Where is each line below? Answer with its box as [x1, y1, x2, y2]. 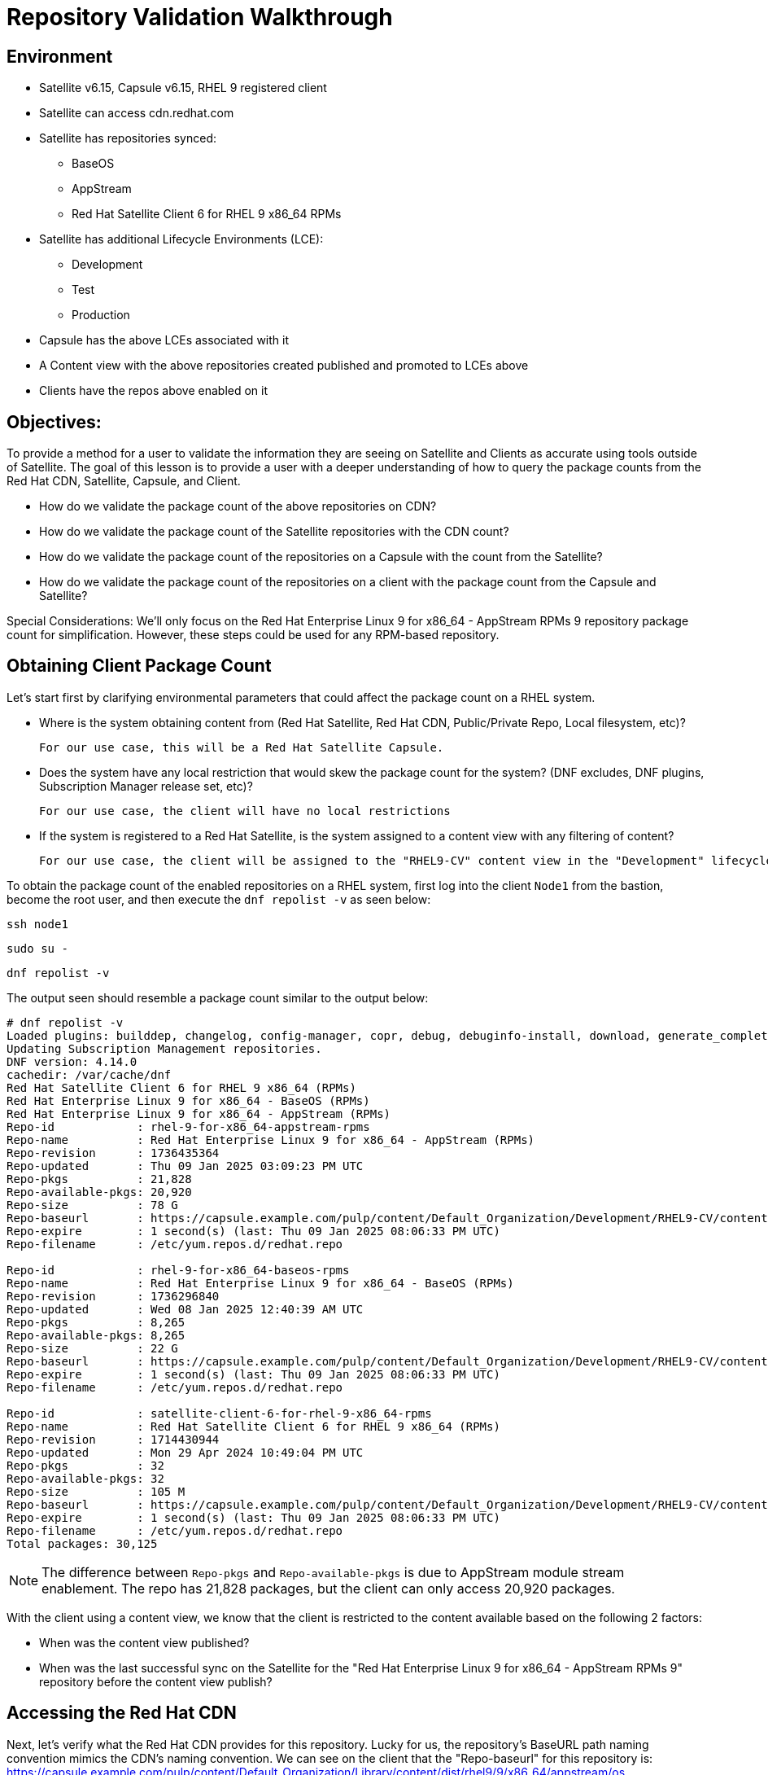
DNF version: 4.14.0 [7, 1054, 137, 1068]
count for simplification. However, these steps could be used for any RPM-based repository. [7, 628, 500, 642]
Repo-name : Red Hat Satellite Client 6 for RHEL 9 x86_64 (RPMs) [7, 1419, 500, 1433]
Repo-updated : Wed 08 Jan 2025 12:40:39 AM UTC [7, 1302, 364, 1316]
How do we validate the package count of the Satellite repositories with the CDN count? [39, 524, 509, 539]
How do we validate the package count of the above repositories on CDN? [39, 499, 437, 514]
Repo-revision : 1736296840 [7, 1289, 220, 1303]
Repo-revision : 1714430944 [7, 1432, 220, 1446]
